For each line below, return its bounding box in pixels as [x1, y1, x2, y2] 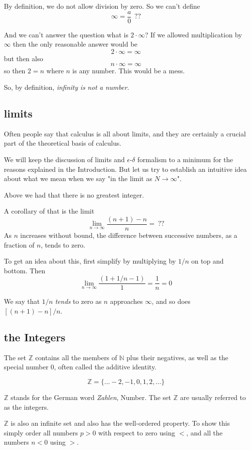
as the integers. [4, 401, 49, 412]
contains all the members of [35, 352, 117, 362]
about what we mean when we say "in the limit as [4, 173, 152, 183]
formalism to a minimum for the [137, 154, 233, 165]
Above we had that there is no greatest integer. [4, 189, 144, 200]
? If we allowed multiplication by [145, 29, 242, 39]
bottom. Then [4, 265, 46, 275]
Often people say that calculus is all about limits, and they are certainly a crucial [4, 128, 246, 138]
